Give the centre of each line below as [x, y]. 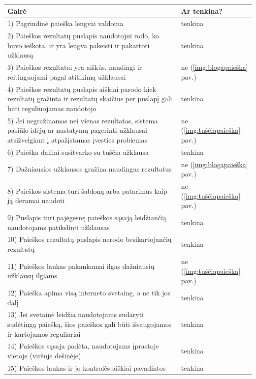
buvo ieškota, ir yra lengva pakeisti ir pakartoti [79, 45]
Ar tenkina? [202, 11]
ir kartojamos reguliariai [44, 334]
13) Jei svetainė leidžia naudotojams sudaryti [76, 314]
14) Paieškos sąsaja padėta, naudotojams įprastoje [83, 346]
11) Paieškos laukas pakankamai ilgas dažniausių [81, 266]
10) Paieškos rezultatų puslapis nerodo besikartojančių [90, 239]
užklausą [20, 55]
